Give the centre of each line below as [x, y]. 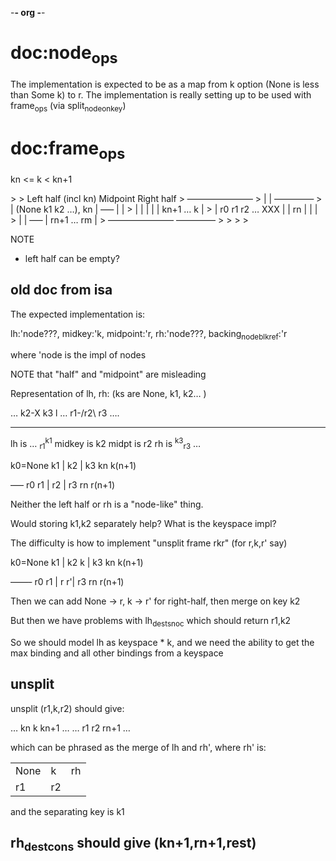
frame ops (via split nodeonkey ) [68, 106]
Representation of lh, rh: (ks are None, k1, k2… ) [108, 394]
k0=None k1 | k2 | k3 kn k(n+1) [73, 465]
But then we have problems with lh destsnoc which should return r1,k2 [151, 621]
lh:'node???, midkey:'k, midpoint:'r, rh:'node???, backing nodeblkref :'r [149, 334]
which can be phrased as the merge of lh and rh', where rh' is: [138, 747]
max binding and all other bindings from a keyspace [117, 653]
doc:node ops [64, 54]
